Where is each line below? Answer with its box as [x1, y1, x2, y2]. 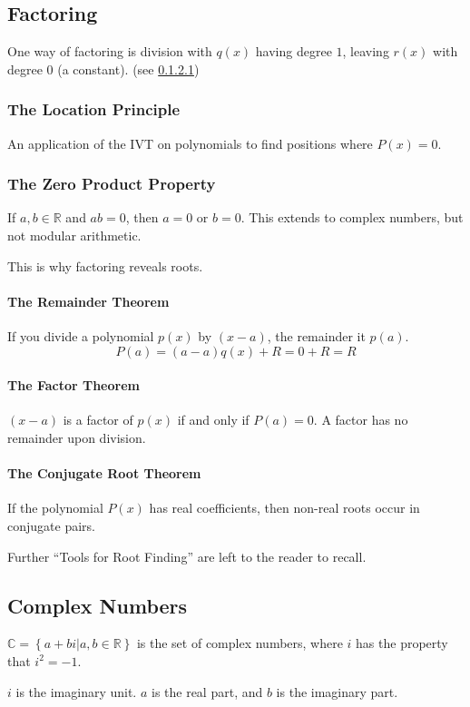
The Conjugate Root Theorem [7, 464, 201, 483]
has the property [356, 633, 448, 653]
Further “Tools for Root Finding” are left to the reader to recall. [7, 546, 367, 565]
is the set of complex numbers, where [136, 633, 343, 653]
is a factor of [63, 410, 133, 429]
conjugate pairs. [7, 516, 95, 535]
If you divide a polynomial [7, 327, 154, 345]
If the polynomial [7, 498, 103, 517]
